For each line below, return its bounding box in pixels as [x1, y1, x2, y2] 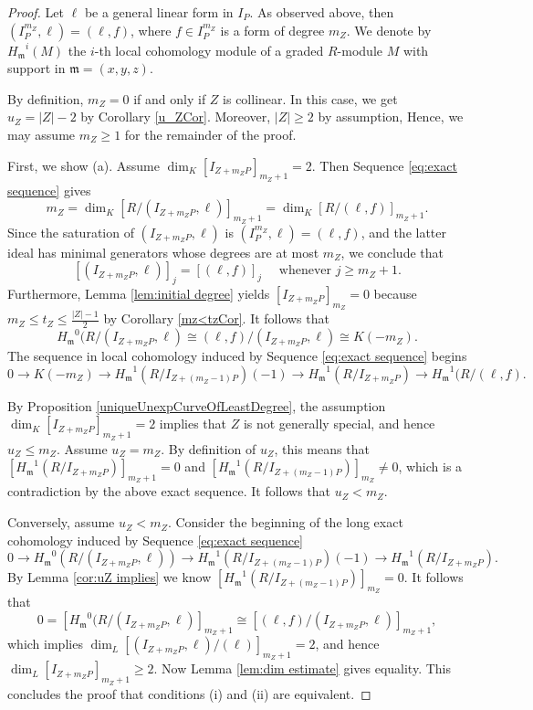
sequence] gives [7, 180, 91, 199]
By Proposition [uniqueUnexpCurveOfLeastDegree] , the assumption [7, 396, 386, 415]
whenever [278, 264, 331, 278]
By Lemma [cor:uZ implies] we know [7, 567, 212, 587]
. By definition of [161, 439, 256, 458]
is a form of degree [220, 20, 325, 39]
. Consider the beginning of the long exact [167, 513, 403, 532]
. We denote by [346, 20, 432, 39]
